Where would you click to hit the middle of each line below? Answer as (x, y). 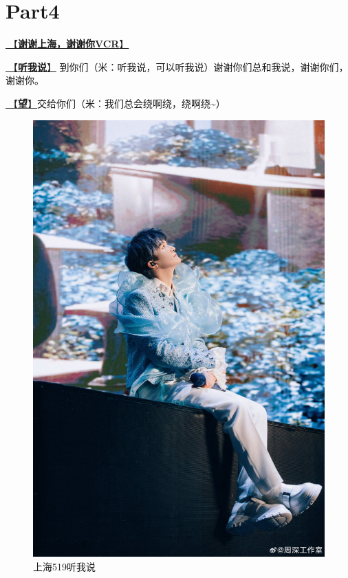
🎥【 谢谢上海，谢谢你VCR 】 (67, 44)
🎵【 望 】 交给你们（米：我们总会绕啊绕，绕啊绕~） (116, 103)
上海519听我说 (64, 566)
